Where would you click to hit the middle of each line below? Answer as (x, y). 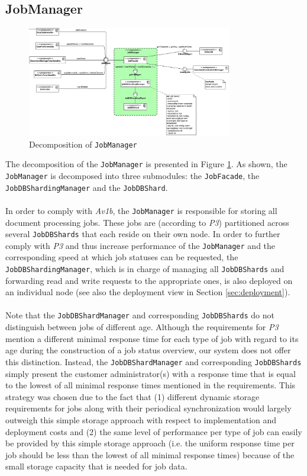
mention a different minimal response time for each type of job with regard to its (152, 338)
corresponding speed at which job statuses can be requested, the (122, 257)
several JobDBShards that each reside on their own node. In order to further (143, 234)
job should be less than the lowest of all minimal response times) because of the (150, 454)
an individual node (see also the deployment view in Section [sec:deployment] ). (148, 292)
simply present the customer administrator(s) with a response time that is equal (151, 373)
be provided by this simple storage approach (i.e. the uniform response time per (150, 443)
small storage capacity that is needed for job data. (96, 466)
